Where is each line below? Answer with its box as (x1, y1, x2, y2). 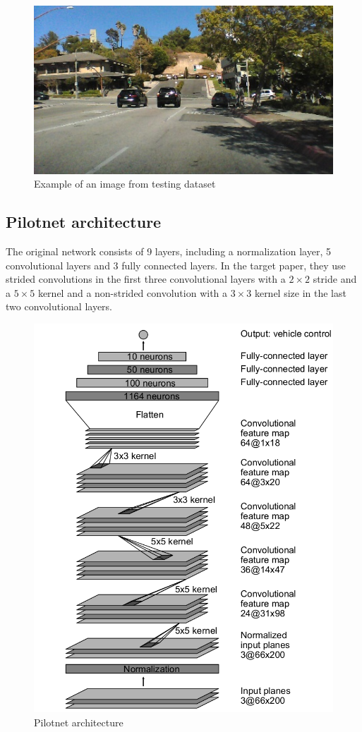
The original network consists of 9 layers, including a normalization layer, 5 (6, 243, 331, 258)
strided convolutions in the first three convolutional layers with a (6, 272, 286, 286)
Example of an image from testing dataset (34, 176, 216, 191)
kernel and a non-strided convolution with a (37, 285, 228, 300)
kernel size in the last (254, 285, 346, 300)
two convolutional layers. (6, 299, 113, 314)
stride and (313, 272, 357, 286)
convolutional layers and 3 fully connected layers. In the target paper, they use (6, 257, 346, 272)
